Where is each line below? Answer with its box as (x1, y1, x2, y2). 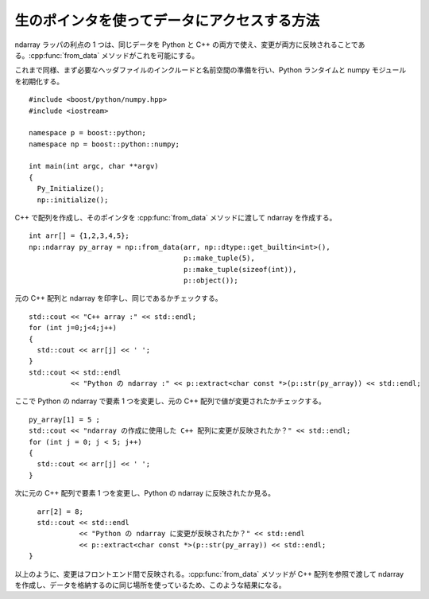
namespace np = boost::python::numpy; (29, 139, 180, 149)
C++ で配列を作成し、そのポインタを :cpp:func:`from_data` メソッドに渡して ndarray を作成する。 (14, 213, 337, 223)
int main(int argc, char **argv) (29, 161, 159, 171)
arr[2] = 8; (37, 507, 83, 516)
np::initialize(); (37, 195, 109, 204)
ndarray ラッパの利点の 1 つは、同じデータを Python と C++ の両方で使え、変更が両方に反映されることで (14, 40, 358, 49)
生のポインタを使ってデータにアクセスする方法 (14, 12, 320, 29)
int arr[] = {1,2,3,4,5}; (29, 231, 130, 240)
